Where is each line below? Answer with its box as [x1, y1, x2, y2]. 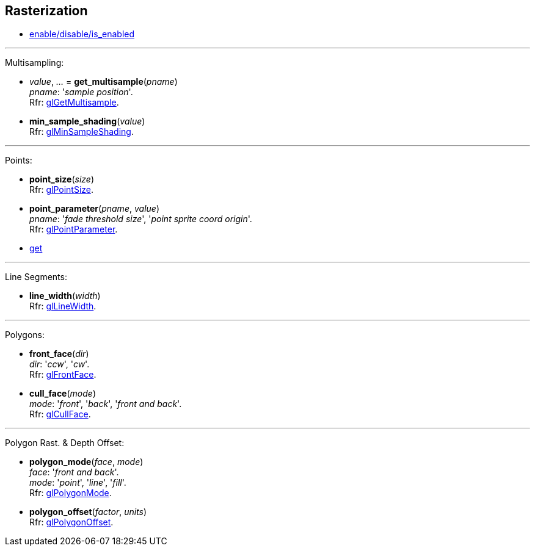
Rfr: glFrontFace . [29, 369, 96, 380]
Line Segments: [5, 272, 67, 283]
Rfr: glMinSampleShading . [29, 126, 134, 137]
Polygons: [5, 330, 45, 340]
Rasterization [5, 3, 88, 18]
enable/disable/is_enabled [29, 29, 135, 40]
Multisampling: [5, 57, 64, 68]
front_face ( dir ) [29, 348, 89, 359]
